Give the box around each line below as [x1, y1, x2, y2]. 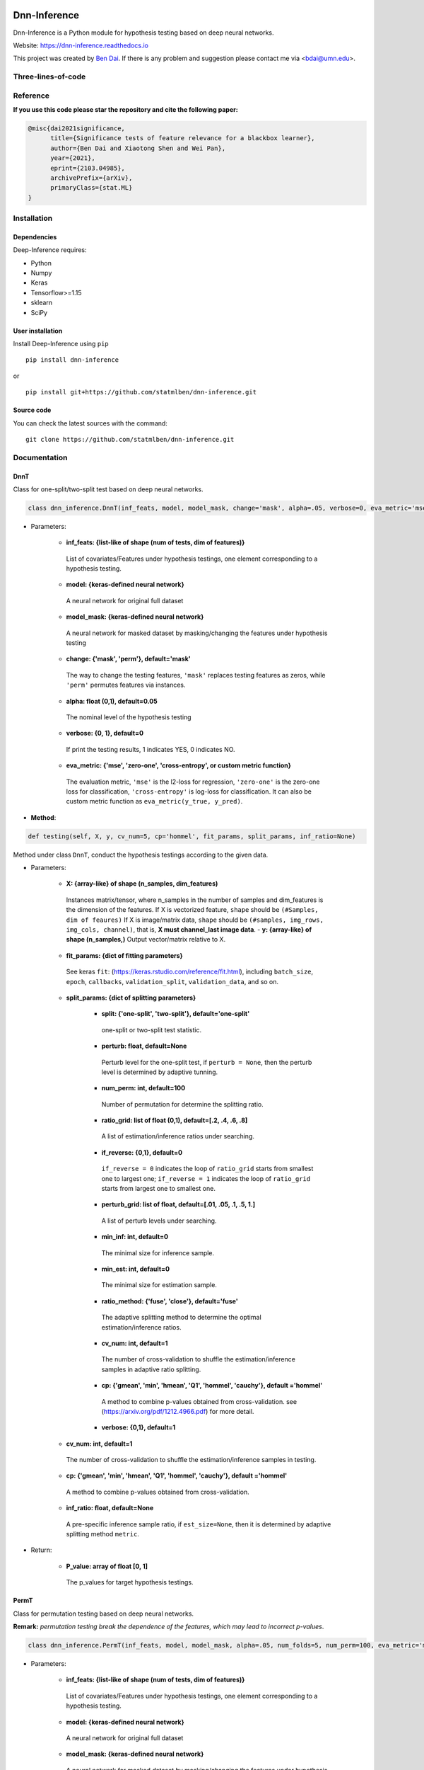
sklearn [30, 298, 53, 307]
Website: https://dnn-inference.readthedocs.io [13, 41, 148, 50]
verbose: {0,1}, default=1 [101, 1423, 176, 1432]
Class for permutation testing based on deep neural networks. [13, 1609, 194, 1618]
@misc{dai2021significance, [28, 124, 125, 132]
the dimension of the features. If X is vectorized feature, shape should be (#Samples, [66, 906, 319, 914]
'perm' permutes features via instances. [66, 680, 187, 690]
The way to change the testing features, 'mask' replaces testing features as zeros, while [66, 670, 326, 679]
